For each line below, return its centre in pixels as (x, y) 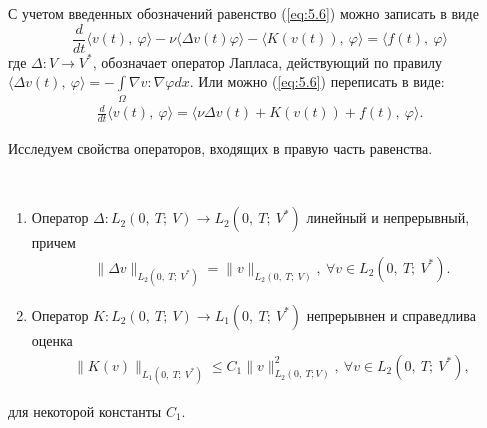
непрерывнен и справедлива (391, 314)
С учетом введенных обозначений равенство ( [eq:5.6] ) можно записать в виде (243, 13)
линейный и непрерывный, (388, 217)
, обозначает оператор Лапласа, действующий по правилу (267, 61)
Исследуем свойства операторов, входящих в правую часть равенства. (220, 147)
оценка (52, 339)
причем (53, 242)
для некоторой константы (85, 410)
